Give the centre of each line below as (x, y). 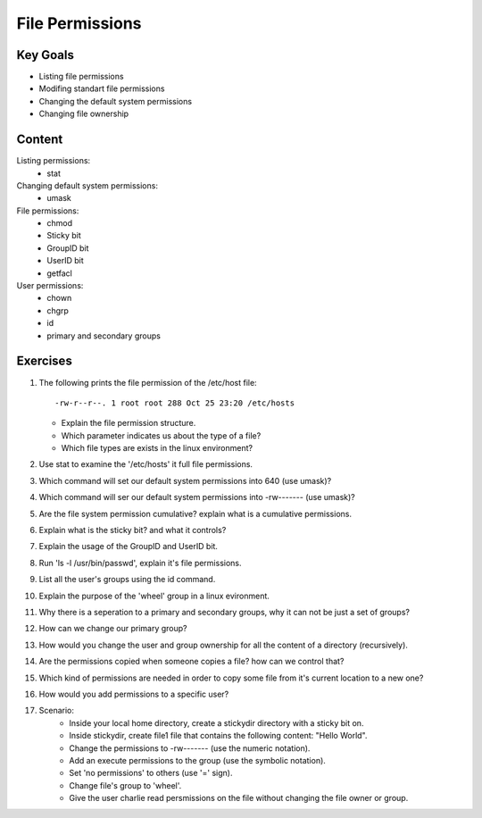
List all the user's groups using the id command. (127, 580)
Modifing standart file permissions (102, 88)
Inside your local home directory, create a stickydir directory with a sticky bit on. (216, 722)
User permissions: (50, 286)
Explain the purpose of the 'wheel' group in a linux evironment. (154, 596)
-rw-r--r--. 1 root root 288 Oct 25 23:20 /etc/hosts (175, 403)
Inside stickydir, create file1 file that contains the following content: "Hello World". (218, 736)
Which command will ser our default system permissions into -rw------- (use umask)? (197, 497)
